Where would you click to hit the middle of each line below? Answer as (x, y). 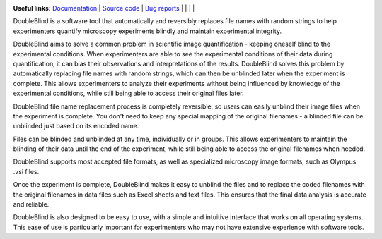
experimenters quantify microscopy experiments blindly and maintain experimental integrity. (147, 31)
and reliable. (31, 204)
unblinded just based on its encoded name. (76, 126)
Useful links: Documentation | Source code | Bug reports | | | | (104, 8)
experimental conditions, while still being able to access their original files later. (128, 93)
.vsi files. (26, 171)
